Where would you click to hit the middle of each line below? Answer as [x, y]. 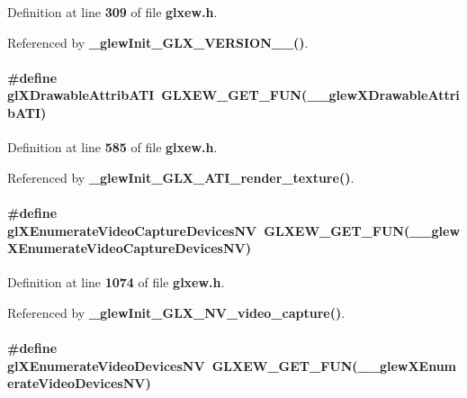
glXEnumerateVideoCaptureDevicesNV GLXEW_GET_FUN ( [209, 230]
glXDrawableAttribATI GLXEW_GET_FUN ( [157, 95]
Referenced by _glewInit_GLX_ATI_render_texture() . [181, 177]
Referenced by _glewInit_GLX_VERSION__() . [158, 42]
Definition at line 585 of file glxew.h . [112, 147]
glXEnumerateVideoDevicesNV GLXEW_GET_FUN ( [183, 365]
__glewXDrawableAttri [383, 95]
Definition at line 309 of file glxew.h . [112, 12]
